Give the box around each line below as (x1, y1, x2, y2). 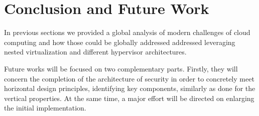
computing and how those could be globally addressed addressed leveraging (4, 36, 235, 47)
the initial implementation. (4, 102, 86, 113)
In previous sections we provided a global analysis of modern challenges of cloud (4, 27, 250, 37)
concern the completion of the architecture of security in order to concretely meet (4, 73, 254, 83)
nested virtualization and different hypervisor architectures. (4, 46, 187, 57)
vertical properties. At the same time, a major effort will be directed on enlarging (4, 92, 254, 103)
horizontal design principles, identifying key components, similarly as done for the (4, 83, 255, 93)
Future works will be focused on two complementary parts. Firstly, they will (4, 63, 238, 73)
